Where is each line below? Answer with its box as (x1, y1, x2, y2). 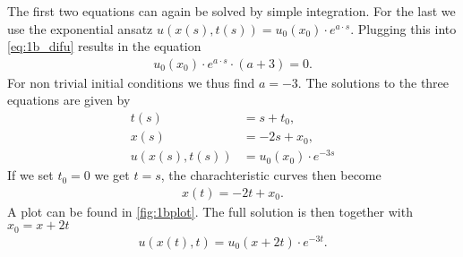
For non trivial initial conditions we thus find (7, 73, 255, 91)
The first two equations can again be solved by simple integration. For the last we (7, 2, 456, 20)
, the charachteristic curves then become (160, 166, 382, 184)
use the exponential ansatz (7, 19, 153, 38)
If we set (7, 166, 54, 184)
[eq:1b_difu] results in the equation (7, 37, 201, 56)
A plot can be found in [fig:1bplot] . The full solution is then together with (7, 201, 413, 220)
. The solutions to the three (297, 73, 450, 91)
